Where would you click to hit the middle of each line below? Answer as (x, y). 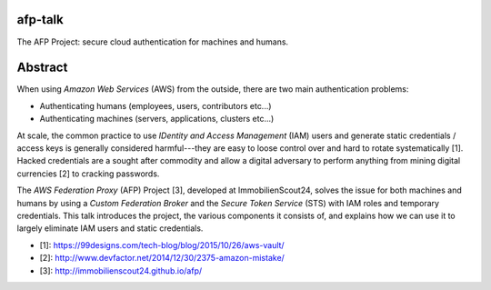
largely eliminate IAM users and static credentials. (110, 228)
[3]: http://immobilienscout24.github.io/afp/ (121, 270)
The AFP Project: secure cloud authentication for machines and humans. (153, 42)
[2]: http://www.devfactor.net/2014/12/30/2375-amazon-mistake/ (162, 258)
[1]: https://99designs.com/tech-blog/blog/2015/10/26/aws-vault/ (162, 245)
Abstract (42, 68)
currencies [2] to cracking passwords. (88, 174)
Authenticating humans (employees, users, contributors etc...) (155, 105)
